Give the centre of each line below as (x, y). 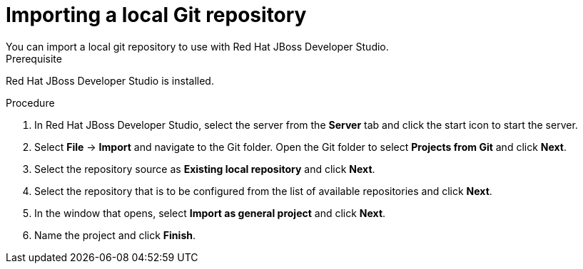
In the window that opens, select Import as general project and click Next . (210, 213)
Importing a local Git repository (156, 15)
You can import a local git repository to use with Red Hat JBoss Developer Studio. (197, 46)
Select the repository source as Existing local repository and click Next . (205, 169)
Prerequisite (34, 58)
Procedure (30, 102)
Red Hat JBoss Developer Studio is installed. (110, 80)
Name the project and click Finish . (115, 235)
